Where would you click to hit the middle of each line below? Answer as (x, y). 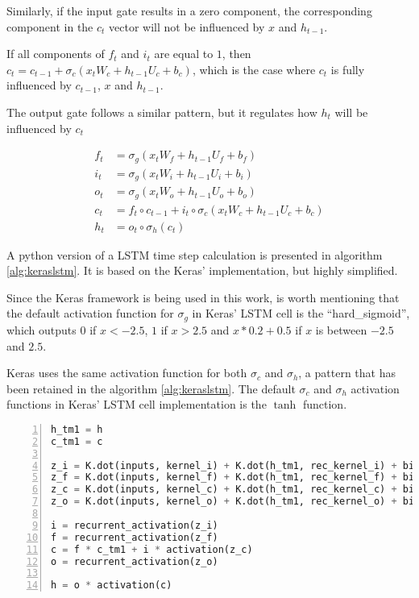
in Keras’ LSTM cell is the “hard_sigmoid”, (301, 313)
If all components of (56, 54)
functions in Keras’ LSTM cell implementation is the (137, 404)
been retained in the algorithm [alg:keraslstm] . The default (151, 388)
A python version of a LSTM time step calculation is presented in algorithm (195, 254)
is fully (348, 69)
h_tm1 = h (77, 429)
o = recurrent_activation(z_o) (135, 561)
